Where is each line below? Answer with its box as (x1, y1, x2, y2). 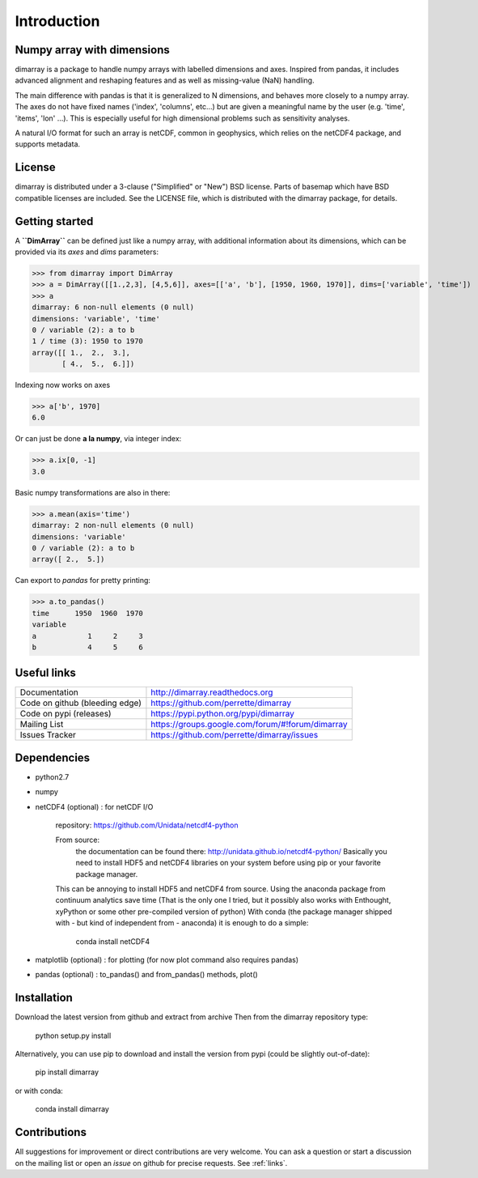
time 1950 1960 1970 (32, 608, 143, 618)
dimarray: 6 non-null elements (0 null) (32, 303, 194, 312)
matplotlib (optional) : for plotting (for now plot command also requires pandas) (35, 955, 299, 964)
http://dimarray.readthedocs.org (150, 687, 273, 698)
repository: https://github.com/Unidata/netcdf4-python (55, 820, 239, 830)
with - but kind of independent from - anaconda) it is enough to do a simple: (55, 918, 309, 928)
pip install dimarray (35, 1067, 99, 1077)
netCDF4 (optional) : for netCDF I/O (35, 802, 154, 811)
